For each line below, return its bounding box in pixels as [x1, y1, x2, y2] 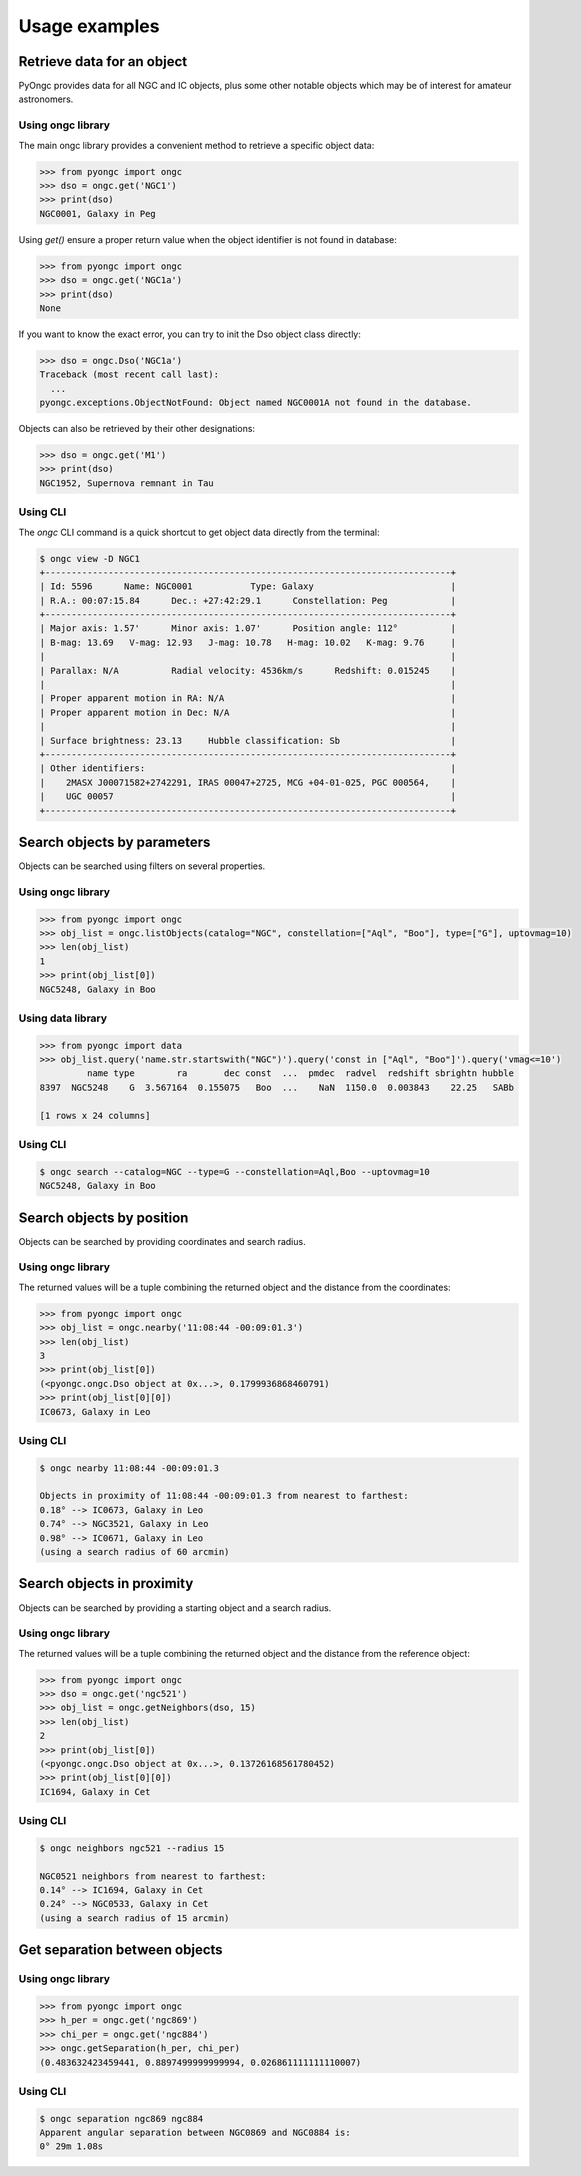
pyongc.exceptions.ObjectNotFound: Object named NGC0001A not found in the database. [39, 397, 472, 409]
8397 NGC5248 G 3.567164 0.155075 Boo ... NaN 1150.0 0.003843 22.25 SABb [39, 1081, 515, 1093]
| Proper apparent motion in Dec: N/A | [39, 706, 457, 718]
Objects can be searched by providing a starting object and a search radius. [18, 1601, 332, 1614]
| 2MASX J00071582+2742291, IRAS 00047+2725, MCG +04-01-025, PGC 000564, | [39, 776, 457, 788]
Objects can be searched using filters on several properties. [18, 860, 266, 872]
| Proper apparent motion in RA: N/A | [39, 693, 457, 704]
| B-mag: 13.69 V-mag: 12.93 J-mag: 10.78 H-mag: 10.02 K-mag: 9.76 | [39, 636, 457, 648]
